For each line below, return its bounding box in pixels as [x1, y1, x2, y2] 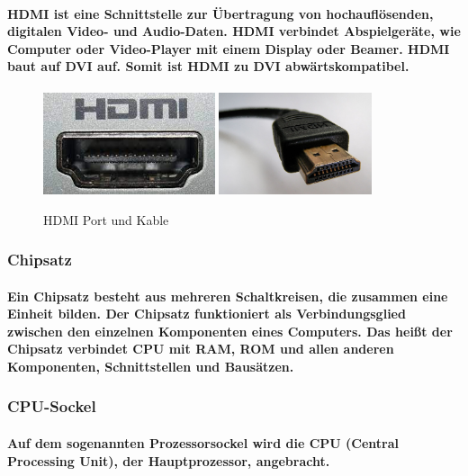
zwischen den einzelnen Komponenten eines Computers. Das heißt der [7, 321, 453, 340]
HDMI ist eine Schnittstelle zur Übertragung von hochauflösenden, [7, 4, 434, 22]
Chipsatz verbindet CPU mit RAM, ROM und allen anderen [7, 339, 394, 358]
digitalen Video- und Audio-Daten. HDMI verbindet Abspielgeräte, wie [7, 22, 461, 40]
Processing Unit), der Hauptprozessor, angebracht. [7, 451, 330, 470]
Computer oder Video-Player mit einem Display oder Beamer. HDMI [7, 39, 450, 58]
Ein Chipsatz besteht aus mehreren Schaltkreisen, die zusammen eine [7, 286, 448, 305]
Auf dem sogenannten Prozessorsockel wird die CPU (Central [7, 433, 400, 452]
